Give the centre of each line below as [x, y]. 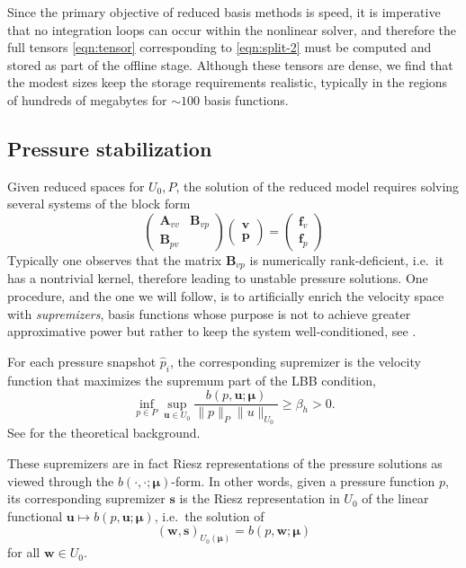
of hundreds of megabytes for [87, 99]
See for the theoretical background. [104, 433]
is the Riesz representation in [260, 498]
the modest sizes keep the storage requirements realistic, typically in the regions [228, 82]
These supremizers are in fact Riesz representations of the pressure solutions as [225, 463]
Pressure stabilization [110, 148]
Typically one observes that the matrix [115, 259]
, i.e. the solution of [209, 515]
